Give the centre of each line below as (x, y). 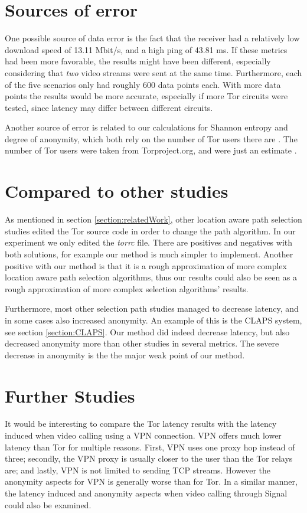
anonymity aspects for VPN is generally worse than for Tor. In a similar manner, (151, 481)
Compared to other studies (117, 191)
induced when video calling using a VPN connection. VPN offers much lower (143, 435)
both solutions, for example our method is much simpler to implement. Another (149, 254)
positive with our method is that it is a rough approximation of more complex (146, 265)
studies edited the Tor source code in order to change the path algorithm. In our (150, 231)
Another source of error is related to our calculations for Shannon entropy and (146, 127)
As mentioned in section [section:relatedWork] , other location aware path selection (153, 219)
